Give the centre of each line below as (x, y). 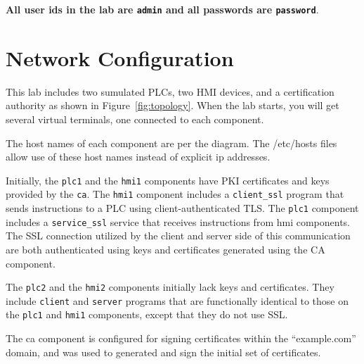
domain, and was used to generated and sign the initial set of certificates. (163, 352)
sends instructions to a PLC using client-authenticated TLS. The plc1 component (182, 208)
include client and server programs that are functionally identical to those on (177, 300)
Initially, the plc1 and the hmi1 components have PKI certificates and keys (168, 180)
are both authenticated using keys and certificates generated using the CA (165, 249)
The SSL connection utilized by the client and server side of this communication (178, 236)
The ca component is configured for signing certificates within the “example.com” (181, 338)
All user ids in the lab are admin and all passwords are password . (162, 9)
